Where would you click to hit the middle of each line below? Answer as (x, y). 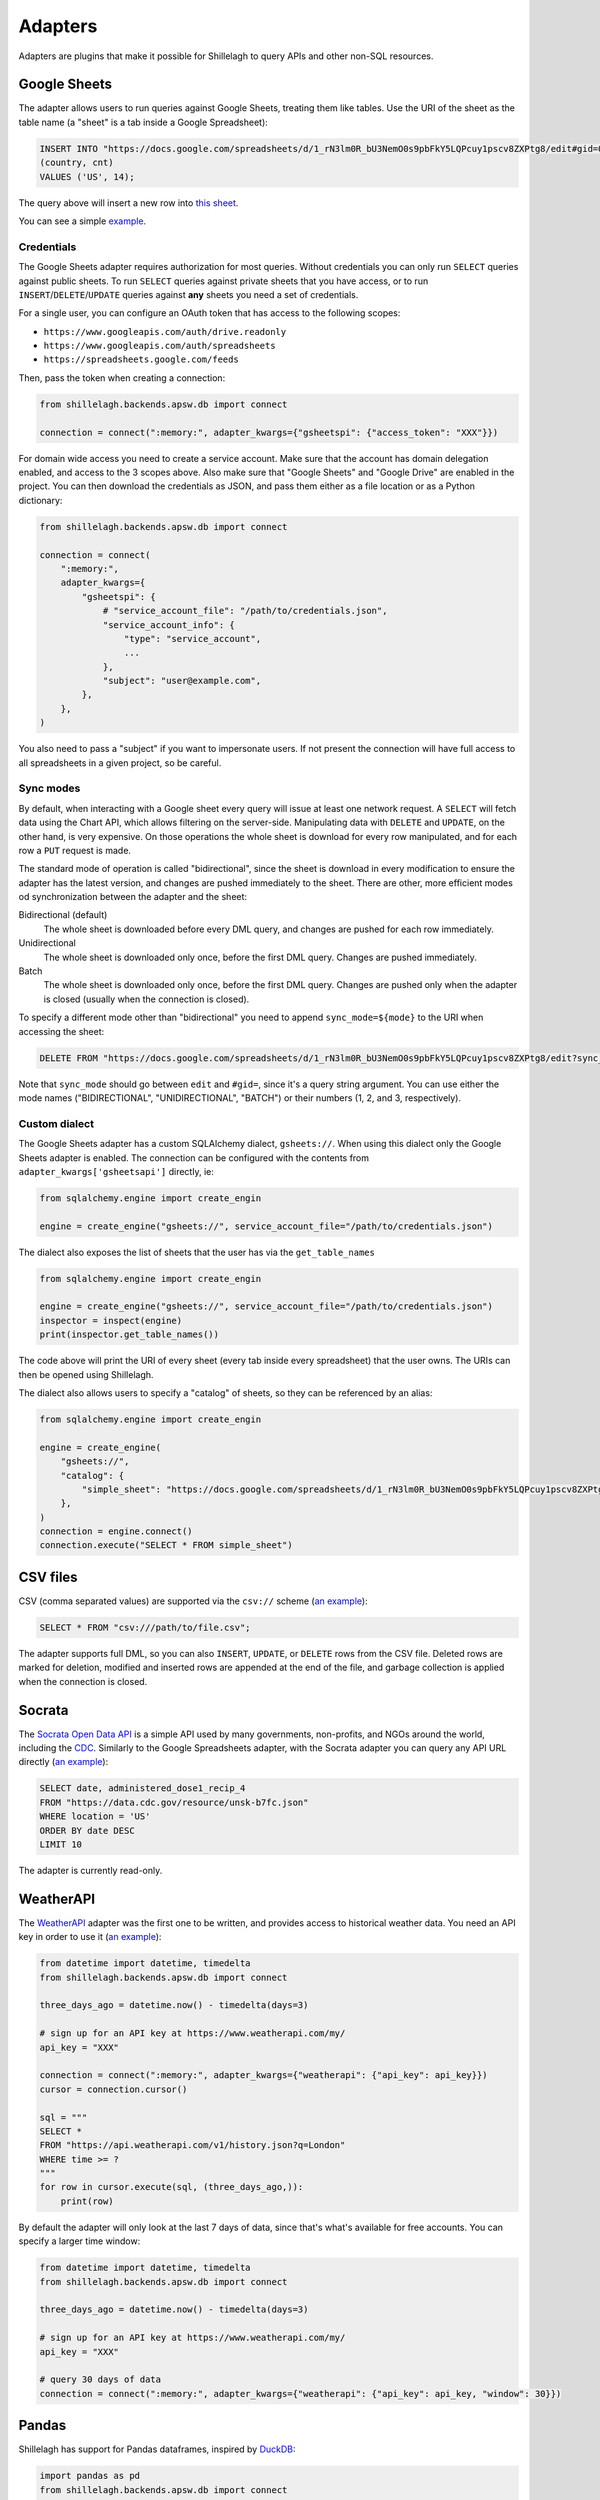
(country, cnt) (76, 163)
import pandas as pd (89, 2476)
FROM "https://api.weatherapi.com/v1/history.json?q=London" (192, 2145)
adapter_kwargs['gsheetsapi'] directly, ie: (116, 1171)
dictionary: (40, 500)
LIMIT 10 (61, 1844)
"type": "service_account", (192, 638)
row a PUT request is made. (75, 850)
